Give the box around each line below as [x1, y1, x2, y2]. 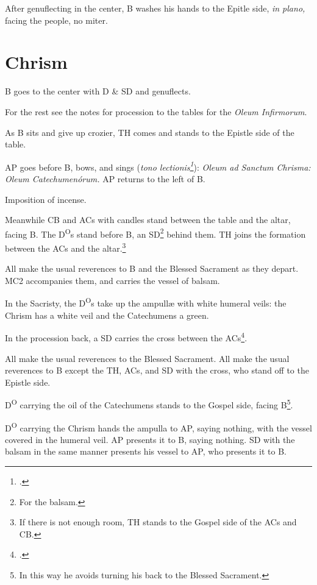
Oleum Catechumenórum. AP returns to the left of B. [5, 172, 205, 185]
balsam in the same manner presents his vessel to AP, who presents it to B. [5, 445, 287, 458]
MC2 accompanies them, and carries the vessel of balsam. [5, 274, 220, 286]
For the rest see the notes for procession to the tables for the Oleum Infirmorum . [5, 105, 307, 118]
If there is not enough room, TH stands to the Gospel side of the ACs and [19, 516, 297, 528]
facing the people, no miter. [5, 13, 108, 26]
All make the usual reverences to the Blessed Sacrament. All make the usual [5, 352, 290, 364]
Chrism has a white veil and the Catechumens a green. [5, 308, 209, 321]
